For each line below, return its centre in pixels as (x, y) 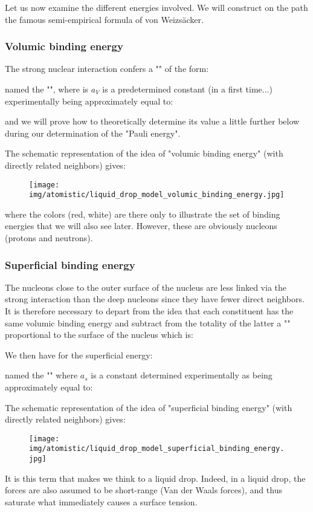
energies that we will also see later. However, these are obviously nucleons (141, 226)
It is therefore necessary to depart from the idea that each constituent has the (149, 311)
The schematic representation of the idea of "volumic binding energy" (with (144, 153)
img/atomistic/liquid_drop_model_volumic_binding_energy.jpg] (157, 195)
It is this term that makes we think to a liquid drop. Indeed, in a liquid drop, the (155, 478)
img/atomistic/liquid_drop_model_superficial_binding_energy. (157, 449)
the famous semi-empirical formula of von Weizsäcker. (104, 19)
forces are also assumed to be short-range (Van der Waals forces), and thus (144, 490)
